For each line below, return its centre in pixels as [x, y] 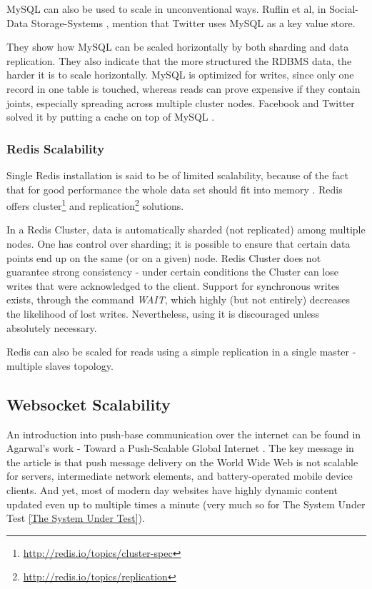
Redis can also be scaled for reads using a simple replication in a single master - [181, 352]
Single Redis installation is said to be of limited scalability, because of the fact [177, 175]
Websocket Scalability [89, 404]
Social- [344, 9]
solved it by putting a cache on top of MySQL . [111, 117]
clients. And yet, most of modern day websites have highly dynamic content [172, 489]
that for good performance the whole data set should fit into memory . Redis [175, 189]
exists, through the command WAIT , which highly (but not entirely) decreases [178, 299]
